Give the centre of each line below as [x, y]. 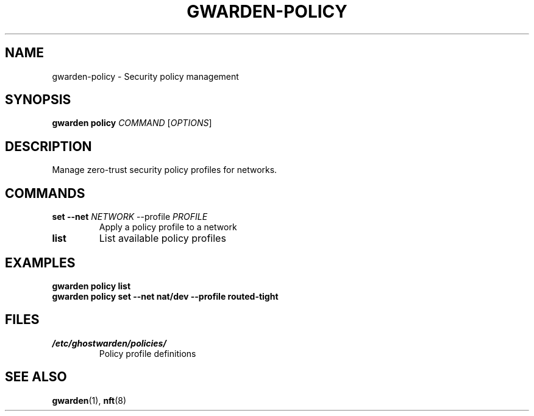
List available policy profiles [162, 238]
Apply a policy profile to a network [168, 227]
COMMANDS [45, 193]
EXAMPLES [40, 263]
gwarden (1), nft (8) [89, 400]
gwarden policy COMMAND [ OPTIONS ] [132, 123]
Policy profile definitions [148, 353]
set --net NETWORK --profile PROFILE [130, 217]
